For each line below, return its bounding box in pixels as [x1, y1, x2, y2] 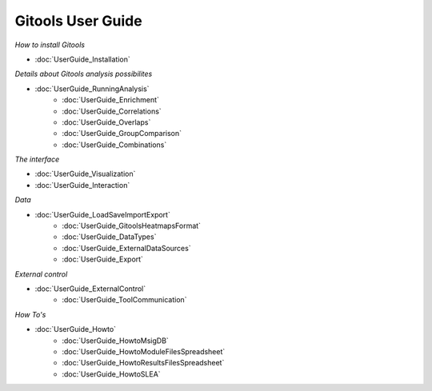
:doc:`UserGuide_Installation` [34, 54, 131, 64]
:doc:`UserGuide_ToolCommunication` [62, 295, 187, 305]
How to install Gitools [14, 40, 86, 50]
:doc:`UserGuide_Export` [62, 254, 144, 264]
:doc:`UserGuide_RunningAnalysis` [34, 84, 150, 94]
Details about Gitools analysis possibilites [14, 69, 153, 79]
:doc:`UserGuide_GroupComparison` [62, 129, 182, 138]
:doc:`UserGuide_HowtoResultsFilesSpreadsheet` [62, 358, 225, 368]
